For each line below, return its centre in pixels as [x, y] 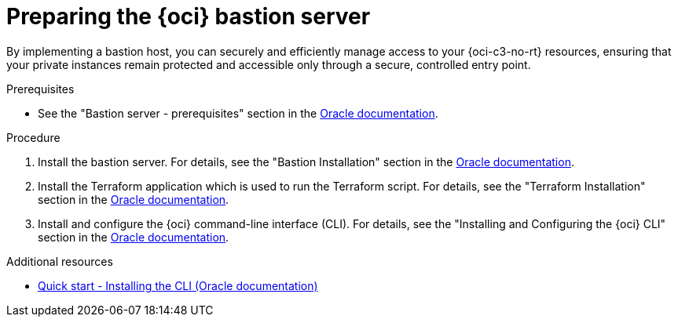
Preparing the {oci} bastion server [189, 16]
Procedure [33, 137]
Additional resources [60, 261]
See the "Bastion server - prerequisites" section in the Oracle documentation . [238, 113]
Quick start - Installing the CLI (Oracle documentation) [178, 285]
